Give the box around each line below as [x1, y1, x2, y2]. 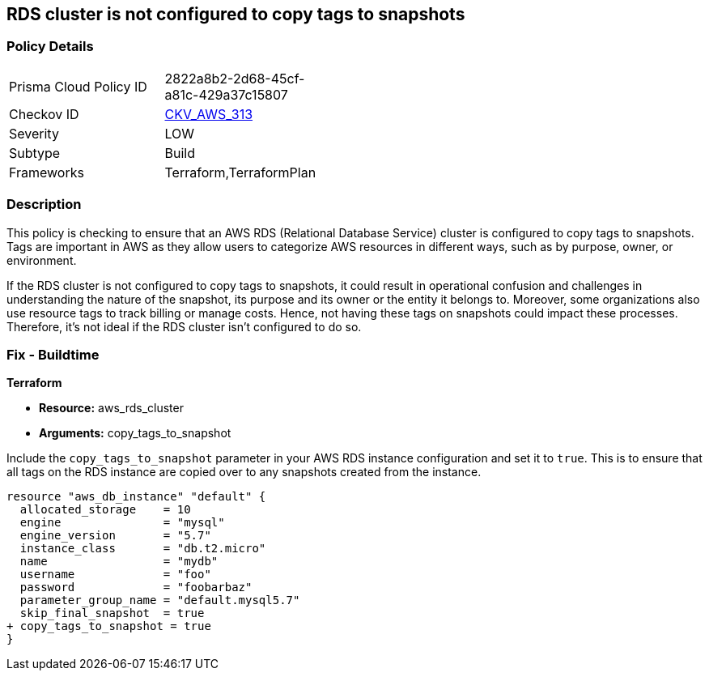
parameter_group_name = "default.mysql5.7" [19, 594, 300, 607]
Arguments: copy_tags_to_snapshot [39, 426, 231, 441]
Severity [9, 125, 59, 142]
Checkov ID [9, 105, 79, 122]
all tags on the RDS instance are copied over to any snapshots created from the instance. [6, 465, 482, 479]
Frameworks [9, 164, 84, 181]
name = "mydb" [19, 555, 219, 568]
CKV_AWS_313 [164, 105, 253, 122]
